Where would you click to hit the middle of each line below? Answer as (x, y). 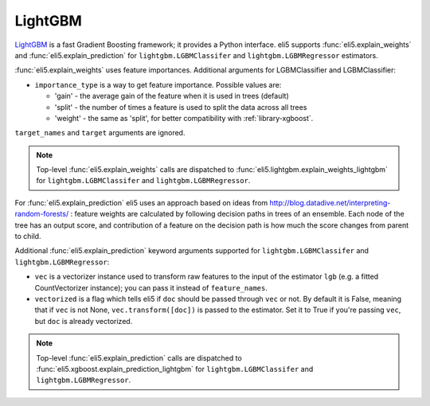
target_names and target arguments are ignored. (100, 133)
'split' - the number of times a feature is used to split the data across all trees (181, 107)
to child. (28, 236)
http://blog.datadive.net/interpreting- (330, 202)
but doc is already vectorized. (84, 321)
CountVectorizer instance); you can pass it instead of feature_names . (151, 287)
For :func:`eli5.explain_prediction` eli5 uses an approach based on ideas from (141, 202)
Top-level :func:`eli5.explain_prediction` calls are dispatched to (139, 357)
